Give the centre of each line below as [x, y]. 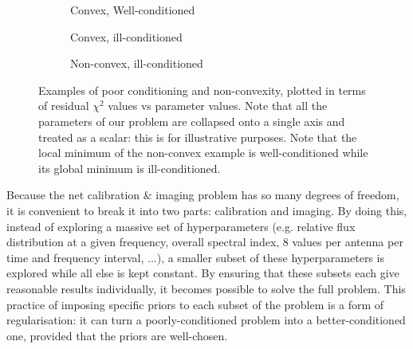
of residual [64, 106]
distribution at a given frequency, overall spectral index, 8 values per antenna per [205, 242]
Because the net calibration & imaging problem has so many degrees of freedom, [203, 195]
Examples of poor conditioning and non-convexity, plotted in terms [202, 90]
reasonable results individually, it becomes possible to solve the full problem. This [206, 288]
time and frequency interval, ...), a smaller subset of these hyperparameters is [195, 257]
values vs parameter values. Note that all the [218, 106]
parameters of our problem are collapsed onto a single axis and [192, 121]
